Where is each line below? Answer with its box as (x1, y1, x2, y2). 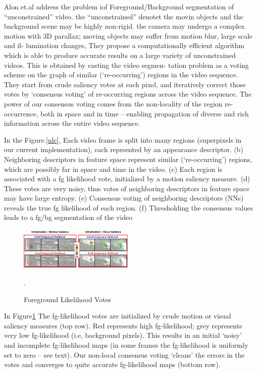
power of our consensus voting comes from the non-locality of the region (4, 98, 223, 108)
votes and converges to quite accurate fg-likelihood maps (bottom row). (4, 359, 221, 370)
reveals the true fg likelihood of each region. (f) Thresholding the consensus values (4, 202, 254, 213)
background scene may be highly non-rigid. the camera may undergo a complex (4, 21, 245, 31)
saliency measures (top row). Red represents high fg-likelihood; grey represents (4, 320, 242, 330)
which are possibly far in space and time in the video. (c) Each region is (4, 163, 222, 174)
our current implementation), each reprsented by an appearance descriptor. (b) (4, 144, 244, 155)
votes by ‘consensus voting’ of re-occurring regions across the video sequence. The (4, 89, 252, 99)
